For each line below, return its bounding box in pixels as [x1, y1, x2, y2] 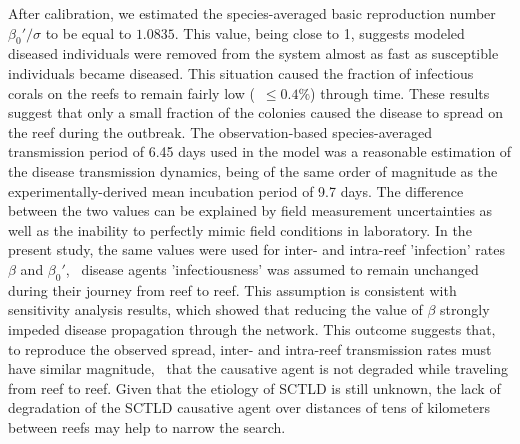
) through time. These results [310, 82, 490, 103]
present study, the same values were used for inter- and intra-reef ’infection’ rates [8, 239, 505, 260]
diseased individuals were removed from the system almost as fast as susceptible [8, 43, 499, 64]
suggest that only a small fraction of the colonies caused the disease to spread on [8, 102, 503, 123]
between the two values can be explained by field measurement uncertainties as [8, 200, 493, 221]
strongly [440, 299, 490, 320]
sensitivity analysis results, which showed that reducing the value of [8, 299, 423, 320]
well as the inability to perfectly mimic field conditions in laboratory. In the [8, 219, 472, 240]
